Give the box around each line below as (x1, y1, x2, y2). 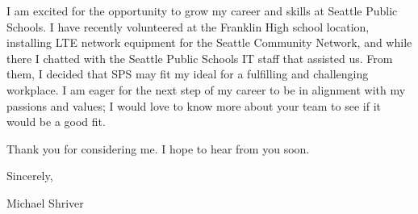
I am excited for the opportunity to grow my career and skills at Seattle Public (6, 2, 398, 19)
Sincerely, (6, 167, 53, 184)
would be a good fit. (6, 113, 106, 130)
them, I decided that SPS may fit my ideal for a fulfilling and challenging (6, 65, 369, 82)
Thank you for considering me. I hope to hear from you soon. (6, 140, 310, 157)
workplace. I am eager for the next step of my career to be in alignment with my (6, 81, 406, 98)
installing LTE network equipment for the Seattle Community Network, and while (6, 34, 412, 51)
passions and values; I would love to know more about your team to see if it (6, 97, 381, 114)
